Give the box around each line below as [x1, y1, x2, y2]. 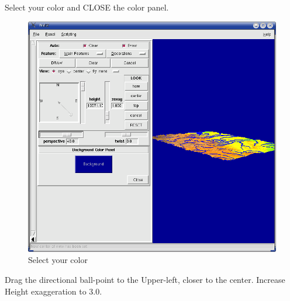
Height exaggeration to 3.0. [5, 285, 102, 297]
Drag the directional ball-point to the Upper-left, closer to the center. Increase [5, 274, 285, 286]
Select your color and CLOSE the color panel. [5, 1, 169, 13]
